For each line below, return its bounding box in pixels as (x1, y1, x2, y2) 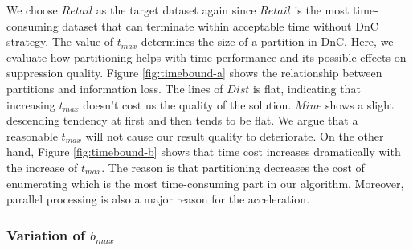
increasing (6, 96, 55, 113)
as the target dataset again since (96, 2, 256, 18)
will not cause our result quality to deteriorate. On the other (85, 127, 384, 144)
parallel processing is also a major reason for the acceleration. (6, 191, 310, 207)
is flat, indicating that (252, 80, 361, 96)
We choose (6, 2, 58, 18)
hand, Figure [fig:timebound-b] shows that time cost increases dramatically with (6, 143, 401, 160)
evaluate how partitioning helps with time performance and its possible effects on (6, 48, 407, 65)
